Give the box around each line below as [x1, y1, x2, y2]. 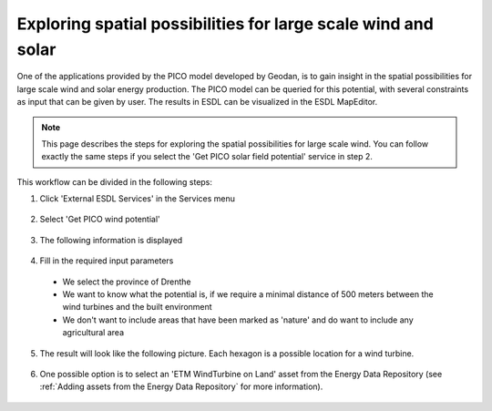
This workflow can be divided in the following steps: [16, 176, 213, 187]
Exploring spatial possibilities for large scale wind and [16, 14, 435, 34]
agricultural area [62, 327, 125, 338]
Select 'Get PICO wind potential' [39, 214, 160, 225]
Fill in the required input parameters [39, 255, 174, 266]
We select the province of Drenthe [62, 276, 191, 287]
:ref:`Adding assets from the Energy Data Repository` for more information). [39, 381, 323, 392]
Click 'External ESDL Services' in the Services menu [39, 193, 236, 204]
